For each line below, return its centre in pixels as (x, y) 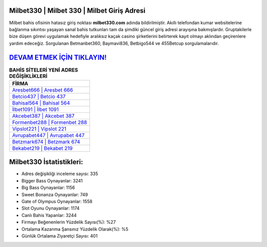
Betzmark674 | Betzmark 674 (46, 141)
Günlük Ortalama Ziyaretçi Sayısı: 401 (60, 236)
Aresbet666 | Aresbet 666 (43, 90)
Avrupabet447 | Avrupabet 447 (48, 135)
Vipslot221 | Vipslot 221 (39, 129)
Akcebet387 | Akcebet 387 (43, 116)
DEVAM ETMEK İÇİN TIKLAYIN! (58, 57)
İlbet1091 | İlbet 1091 (35, 109)
